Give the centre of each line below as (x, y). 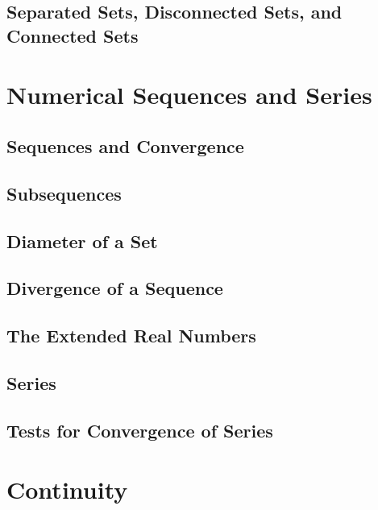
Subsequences (64, 193)
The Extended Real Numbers (131, 336)
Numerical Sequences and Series (189, 95)
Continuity (67, 489)
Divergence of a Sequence (115, 288)
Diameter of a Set (82, 240)
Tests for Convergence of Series (140, 430)
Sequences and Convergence (125, 145)
